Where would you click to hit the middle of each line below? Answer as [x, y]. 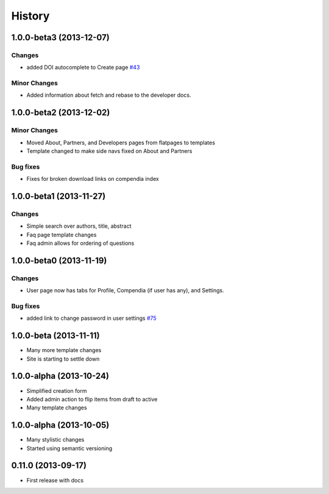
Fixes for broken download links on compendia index [93, 179]
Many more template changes [64, 350]
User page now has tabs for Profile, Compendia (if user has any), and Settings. [126, 291]
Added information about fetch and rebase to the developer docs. [109, 95]
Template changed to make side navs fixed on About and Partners [109, 151]
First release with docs [55, 480]
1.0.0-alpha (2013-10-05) [60, 425]
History [30, 16]
